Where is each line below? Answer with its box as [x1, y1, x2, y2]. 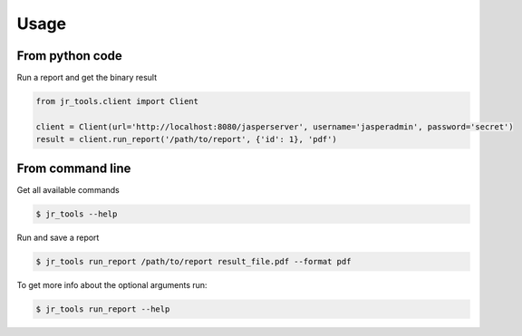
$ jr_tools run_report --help [35, 303, 170, 314]
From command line [16, 160, 131, 176]
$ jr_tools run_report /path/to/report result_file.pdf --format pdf [35, 256, 352, 266]
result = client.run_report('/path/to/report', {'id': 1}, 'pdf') [35, 134, 337, 145]
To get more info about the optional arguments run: [16, 279, 208, 290]
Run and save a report [16, 232, 100, 243]
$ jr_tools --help [35, 208, 118, 219]
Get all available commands [16, 184, 120, 195]
